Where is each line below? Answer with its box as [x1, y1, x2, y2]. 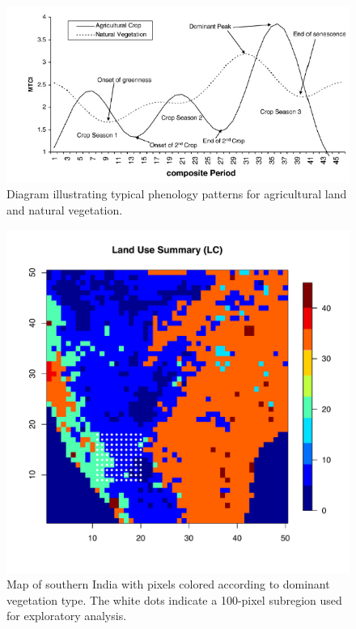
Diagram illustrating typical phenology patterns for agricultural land [6, 185, 347, 202]
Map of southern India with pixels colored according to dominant [6, 576, 330, 593]
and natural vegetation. [6, 202, 123, 219]
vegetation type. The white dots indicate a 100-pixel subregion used [6, 591, 342, 608]
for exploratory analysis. [6, 607, 127, 624]
